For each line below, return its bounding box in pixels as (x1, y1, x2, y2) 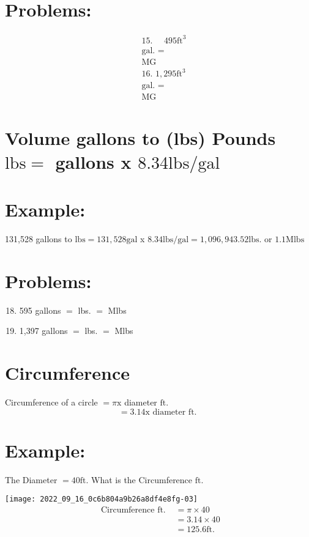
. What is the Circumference (86, 473, 193, 486)
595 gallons (19, 303, 61, 316)
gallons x (55, 149, 132, 174)
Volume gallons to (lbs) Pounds (5, 125, 276, 150)
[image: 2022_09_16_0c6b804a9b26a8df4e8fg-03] (5, 495, 198, 504)
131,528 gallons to (5, 232, 72, 245)
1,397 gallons (19, 324, 68, 337)
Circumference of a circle (5, 396, 98, 409)
